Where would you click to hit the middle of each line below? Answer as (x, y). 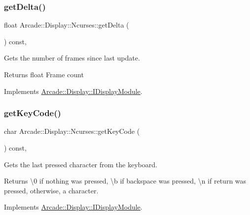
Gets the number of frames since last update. (72, 58)
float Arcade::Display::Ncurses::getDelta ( (67, 25)
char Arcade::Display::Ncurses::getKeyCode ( (72, 131)
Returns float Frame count (44, 74)
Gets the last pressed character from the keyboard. (81, 164)
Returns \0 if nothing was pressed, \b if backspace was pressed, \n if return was (125, 181)
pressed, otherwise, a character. (51, 190)
